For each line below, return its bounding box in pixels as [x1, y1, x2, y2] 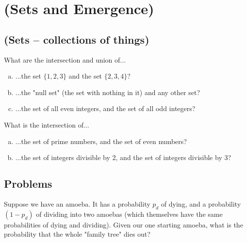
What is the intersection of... [4, 119, 89, 129]
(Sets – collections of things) [4, 32, 149, 47]
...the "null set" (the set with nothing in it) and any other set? [15, 87, 200, 97]
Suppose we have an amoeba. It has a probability [4, 198, 150, 209]
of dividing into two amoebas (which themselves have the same [36, 209, 223, 219]
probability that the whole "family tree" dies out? [4, 229, 150, 239]
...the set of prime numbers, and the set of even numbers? [15, 136, 187, 146]
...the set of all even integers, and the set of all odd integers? [15, 103, 196, 113]
